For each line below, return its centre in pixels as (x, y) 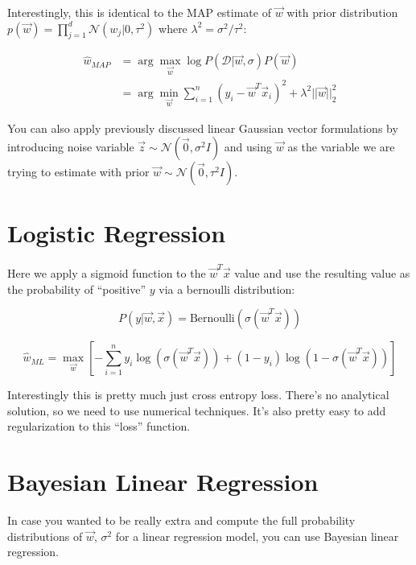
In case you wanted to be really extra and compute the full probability (181, 520)
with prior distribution (342, 12)
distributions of (45, 536)
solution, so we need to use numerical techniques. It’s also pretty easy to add (197, 410)
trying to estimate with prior (78, 172)
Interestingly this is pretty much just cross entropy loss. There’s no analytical (198, 395)
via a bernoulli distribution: (227, 289)
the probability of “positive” (77, 289)
